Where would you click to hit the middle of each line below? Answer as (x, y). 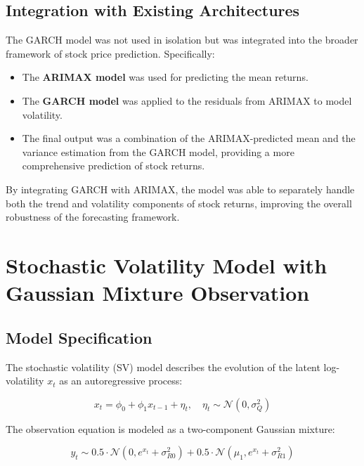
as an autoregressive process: (121, 381)
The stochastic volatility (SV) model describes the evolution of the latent (163, 367)
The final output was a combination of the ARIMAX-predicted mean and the (189, 138)
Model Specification (79, 337)
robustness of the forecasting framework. (93, 217)
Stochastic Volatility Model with (167, 265)
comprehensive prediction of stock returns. (113, 166)
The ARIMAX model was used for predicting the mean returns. (165, 77)
